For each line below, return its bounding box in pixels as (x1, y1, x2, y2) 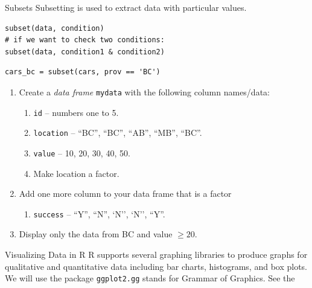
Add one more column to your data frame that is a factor (19, 187, 232, 200)
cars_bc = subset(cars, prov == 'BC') (5, 68, 161, 77)
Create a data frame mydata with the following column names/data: (19, 85, 270, 98)
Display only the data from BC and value (19, 228, 173, 240)
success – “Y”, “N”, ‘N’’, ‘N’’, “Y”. (33, 207, 165, 220)
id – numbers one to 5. (33, 106, 119, 118)
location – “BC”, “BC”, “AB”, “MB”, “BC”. (33, 126, 202, 139)
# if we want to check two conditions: (5, 36, 165, 45)
